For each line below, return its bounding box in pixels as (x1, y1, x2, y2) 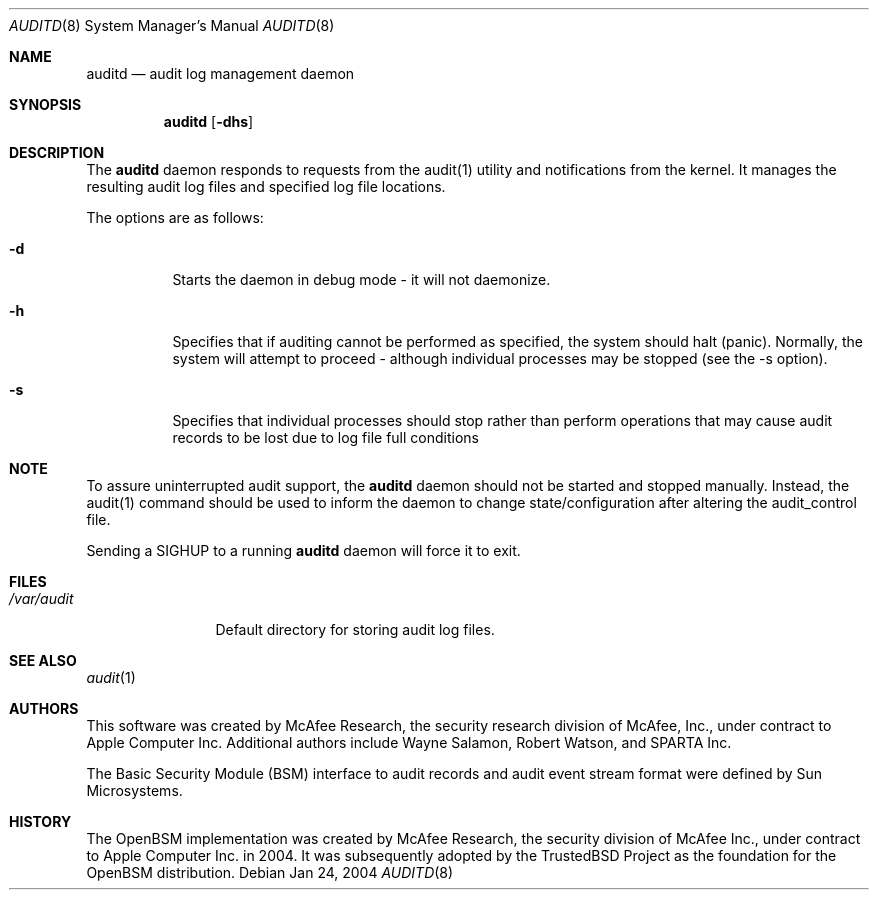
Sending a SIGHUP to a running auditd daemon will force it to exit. (86, 542, 521, 559)
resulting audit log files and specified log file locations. (86, 178, 446, 195)
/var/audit (9, 590, 74, 607)
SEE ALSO (9, 652, 77, 669)
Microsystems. (86, 782, 183, 799)
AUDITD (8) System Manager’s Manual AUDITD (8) (9, 17, 335, 34)
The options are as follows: (86, 209, 264, 226)
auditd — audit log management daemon (86, 65, 355, 82)
